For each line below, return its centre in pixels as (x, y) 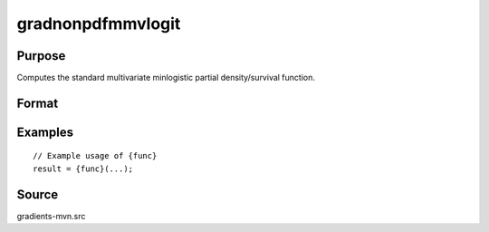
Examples (45, 132)
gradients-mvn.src (51, 216)
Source (38, 194)
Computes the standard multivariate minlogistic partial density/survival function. (166, 78)
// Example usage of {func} (95, 156)
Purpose (41, 56)
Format (38, 103)
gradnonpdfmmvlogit (99, 24)
